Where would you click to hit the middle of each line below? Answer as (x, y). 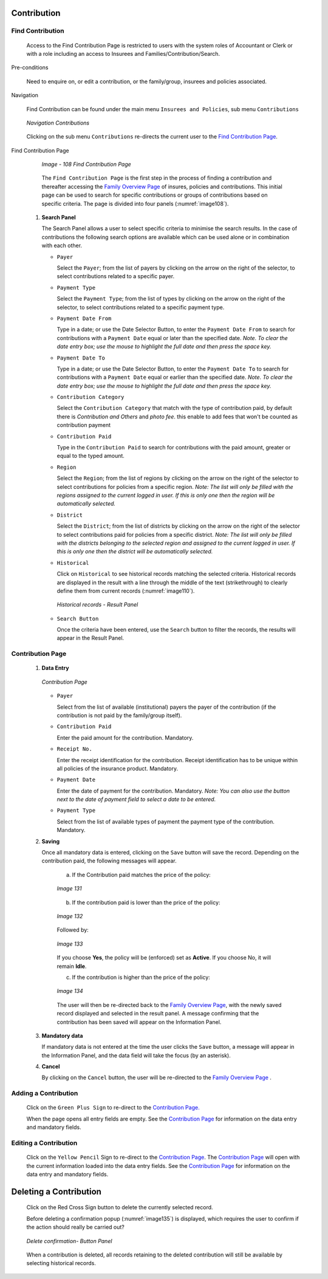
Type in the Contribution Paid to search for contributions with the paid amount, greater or (174, 448)
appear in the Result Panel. (91, 638)
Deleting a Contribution (56, 1191)
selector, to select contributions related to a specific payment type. (141, 307)
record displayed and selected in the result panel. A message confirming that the (158, 1014)
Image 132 (70, 916)
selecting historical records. (61, 1263)
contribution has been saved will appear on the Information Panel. (139, 1022)
